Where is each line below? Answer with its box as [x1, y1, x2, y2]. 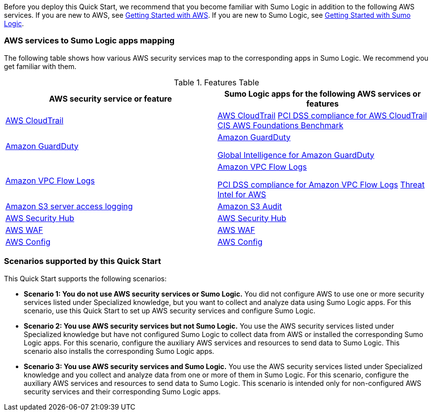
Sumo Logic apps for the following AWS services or [224, 88, 421, 99]
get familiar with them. [4, 62, 77, 71]
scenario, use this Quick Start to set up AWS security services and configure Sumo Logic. [24, 306, 316, 315]
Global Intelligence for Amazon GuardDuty [217, 150, 375, 160]
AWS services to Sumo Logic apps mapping [4, 36, 175, 46]
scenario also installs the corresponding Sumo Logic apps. [24, 346, 215, 355]
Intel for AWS [217, 189, 266, 199]
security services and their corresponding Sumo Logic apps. [24, 387, 221, 396]
